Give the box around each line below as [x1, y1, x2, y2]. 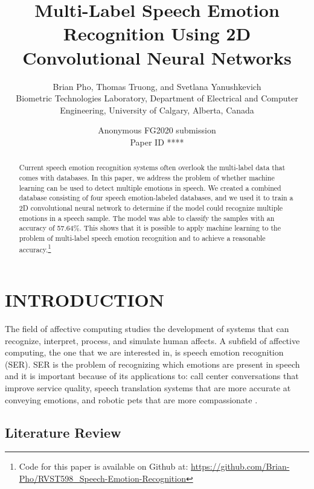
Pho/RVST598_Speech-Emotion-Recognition [19, 472, 186, 485]
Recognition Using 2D [63, 21, 251, 46]
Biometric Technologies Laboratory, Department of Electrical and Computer [16, 92, 298, 104]
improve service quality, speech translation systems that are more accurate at [5, 382, 291, 394]
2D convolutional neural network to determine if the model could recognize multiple [19, 202, 283, 213]
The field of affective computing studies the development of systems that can [5, 322, 289, 335]
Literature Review [5, 423, 121, 441]
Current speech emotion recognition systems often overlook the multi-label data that [19, 162, 286, 173]
